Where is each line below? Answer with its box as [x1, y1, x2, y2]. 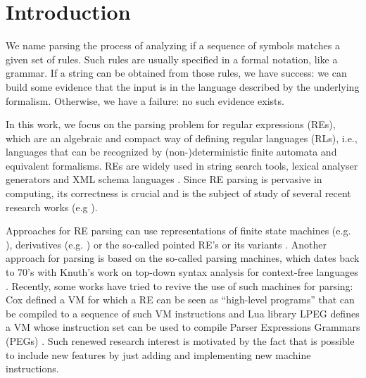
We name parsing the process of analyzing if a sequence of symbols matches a [6, 38, 341, 53]
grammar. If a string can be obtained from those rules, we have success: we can [6, 65, 347, 80]
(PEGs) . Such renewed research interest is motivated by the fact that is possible [6, 334, 355, 348]
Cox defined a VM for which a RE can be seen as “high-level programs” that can [6, 292, 355, 307]
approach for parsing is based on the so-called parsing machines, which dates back [6, 251, 360, 265]
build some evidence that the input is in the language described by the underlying [6, 79, 360, 94]
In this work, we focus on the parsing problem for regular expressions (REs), [6, 117, 336, 132]
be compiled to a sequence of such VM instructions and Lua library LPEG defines [6, 305, 360, 320]
